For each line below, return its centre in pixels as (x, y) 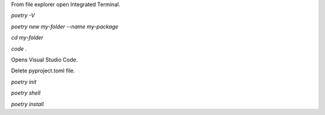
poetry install (27, 104)
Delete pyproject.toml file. (43, 71)
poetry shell (26, 93)
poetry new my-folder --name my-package (65, 26)
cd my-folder (27, 38)
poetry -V (23, 16)
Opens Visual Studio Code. (45, 60)
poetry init (24, 82)
